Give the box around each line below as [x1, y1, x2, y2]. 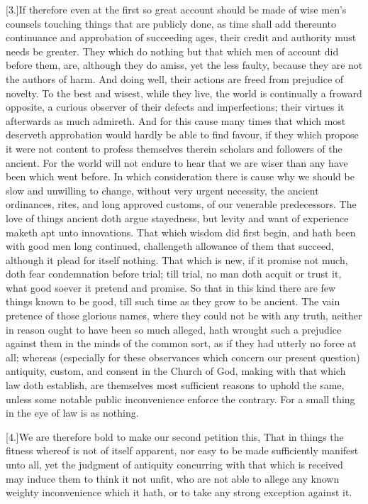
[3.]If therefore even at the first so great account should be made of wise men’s [6, 2, 347, 16]
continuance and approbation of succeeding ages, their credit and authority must [6, 30, 357, 45]
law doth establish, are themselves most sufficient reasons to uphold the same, [6, 378, 345, 393]
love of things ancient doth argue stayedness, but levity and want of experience [6, 210, 349, 225]
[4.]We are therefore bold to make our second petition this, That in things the [6, 429, 344, 444]
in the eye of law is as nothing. [6, 405, 139, 420]
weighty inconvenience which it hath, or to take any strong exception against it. [6, 485, 352, 500]
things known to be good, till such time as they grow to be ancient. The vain [6, 294, 340, 309]
